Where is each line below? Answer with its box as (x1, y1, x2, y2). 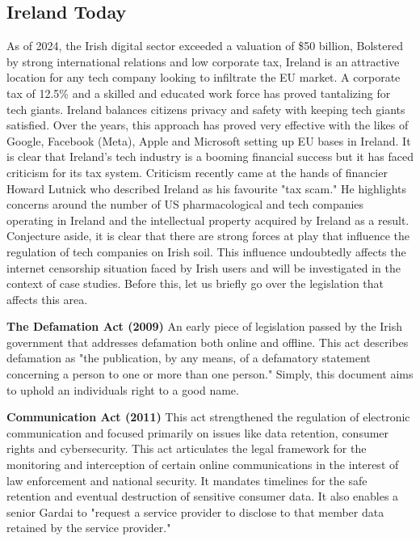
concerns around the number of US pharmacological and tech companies (6, 196, 364, 213)
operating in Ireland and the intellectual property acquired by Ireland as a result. (6, 211, 409, 228)
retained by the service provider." (6, 519, 171, 536)
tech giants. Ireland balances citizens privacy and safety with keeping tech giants (6, 100, 405, 117)
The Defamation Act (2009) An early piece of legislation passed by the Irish (6, 318, 403, 335)
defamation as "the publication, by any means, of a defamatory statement (6, 349, 371, 366)
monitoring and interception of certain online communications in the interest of (6, 456, 399, 473)
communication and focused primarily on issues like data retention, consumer (6, 424, 389, 441)
